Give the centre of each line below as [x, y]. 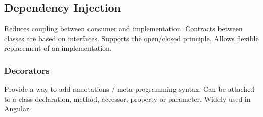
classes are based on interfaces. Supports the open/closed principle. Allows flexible [131, 38]
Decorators [27, 70]
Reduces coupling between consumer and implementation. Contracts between [123, 28]
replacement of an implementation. [58, 48]
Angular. [18, 109]
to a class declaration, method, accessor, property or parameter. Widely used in [127, 99]
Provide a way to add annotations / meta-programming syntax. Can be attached [129, 89]
